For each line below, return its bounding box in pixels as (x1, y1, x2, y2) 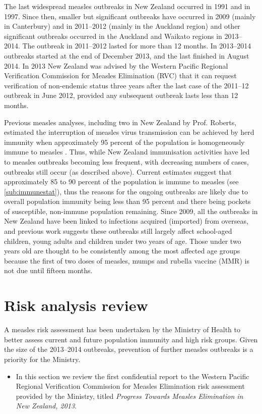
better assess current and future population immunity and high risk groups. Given (4, 334, 258, 344)
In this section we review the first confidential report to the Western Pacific (16, 371, 249, 381)
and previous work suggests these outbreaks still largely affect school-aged (4, 226, 232, 236)
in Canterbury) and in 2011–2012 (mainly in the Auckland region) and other (4, 21, 240, 31)
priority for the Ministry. (4, 353, 81, 364)
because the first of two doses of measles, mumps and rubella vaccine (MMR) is (4, 255, 249, 266)
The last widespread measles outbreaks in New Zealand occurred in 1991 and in (4, 1, 250, 11)
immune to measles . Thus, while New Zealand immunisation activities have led (4, 146, 250, 157)
